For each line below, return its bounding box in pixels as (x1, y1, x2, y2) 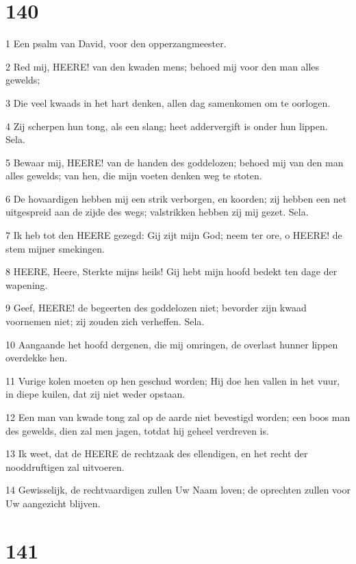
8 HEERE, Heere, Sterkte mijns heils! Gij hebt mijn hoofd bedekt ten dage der (5, 264, 338, 279)
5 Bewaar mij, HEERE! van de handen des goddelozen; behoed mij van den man (5, 155, 344, 169)
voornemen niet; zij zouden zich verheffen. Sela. (5, 314, 205, 329)
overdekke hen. (5, 350, 68, 365)
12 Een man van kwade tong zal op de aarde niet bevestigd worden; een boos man (5, 410, 351, 424)
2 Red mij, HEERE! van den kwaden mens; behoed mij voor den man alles (5, 59, 320, 73)
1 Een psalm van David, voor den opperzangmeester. (5, 36, 227, 51)
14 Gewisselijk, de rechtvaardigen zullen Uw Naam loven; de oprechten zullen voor (5, 483, 351, 497)
